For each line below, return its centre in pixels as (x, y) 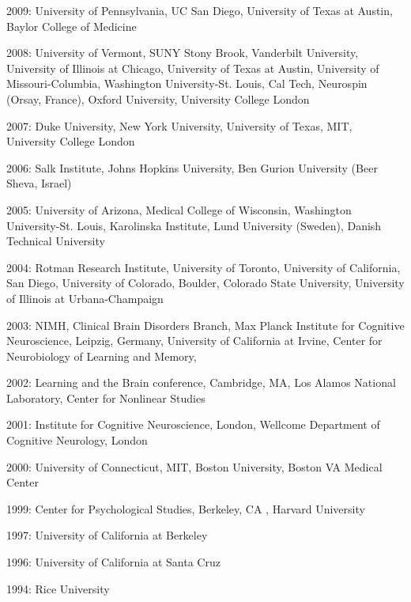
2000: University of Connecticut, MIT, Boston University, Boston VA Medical (194, 466)
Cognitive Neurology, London (77, 440)
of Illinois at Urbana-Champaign (85, 298)
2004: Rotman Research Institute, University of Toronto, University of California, (204, 267)
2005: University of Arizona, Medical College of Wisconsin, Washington (179, 209)
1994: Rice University (58, 588)
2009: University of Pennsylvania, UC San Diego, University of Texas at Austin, (200, 10)
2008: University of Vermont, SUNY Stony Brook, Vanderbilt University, (183, 53)
